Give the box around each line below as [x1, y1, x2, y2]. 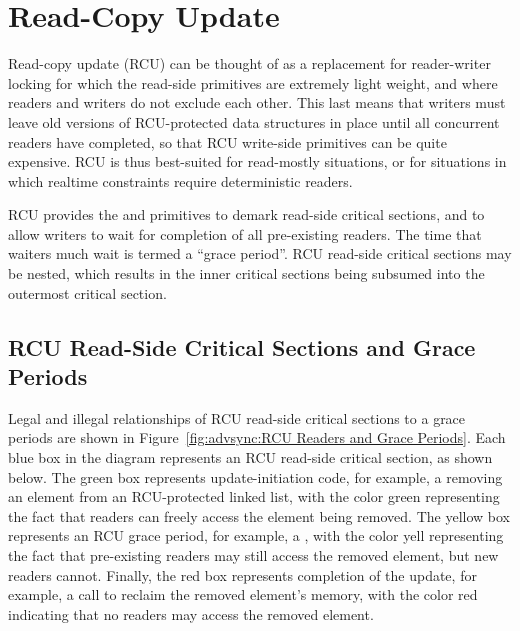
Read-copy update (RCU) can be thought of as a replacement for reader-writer [8, 53, 491, 74]
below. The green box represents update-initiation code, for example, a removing [8, 466, 503, 487]
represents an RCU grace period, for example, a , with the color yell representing [8, 525, 504, 546]
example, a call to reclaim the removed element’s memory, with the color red [8, 584, 478, 605]
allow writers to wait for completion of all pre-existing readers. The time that [8, 223, 482, 244]
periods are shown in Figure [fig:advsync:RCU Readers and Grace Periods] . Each [8, 427, 506, 448]
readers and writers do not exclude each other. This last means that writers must [8, 92, 506, 113]
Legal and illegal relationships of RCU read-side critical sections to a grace [8, 407, 466, 428]
